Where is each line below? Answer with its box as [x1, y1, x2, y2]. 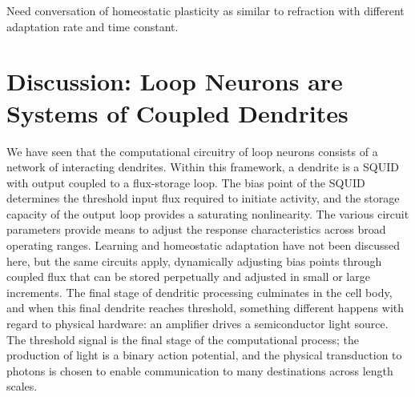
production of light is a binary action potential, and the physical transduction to [6, 347, 402, 363]
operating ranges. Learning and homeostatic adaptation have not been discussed [6, 237, 401, 254]
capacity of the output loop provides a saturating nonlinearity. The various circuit [6, 205, 409, 222]
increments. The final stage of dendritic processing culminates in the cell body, [6, 283, 393, 300]
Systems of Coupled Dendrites [6, 96, 349, 129]
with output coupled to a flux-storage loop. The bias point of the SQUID [6, 174, 365, 190]
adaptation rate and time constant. [6, 18, 179, 34]
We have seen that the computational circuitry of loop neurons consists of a [6, 142, 378, 159]
